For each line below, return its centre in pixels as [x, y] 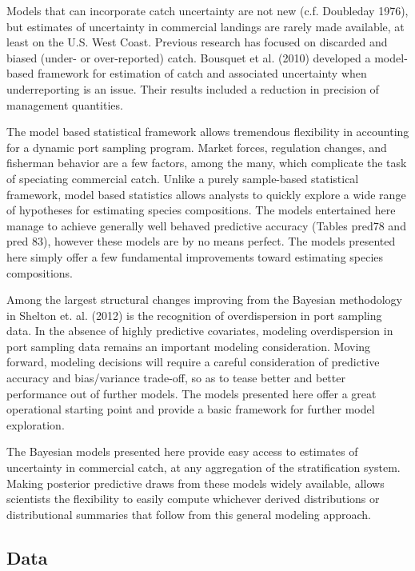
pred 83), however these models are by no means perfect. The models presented [201, 241]
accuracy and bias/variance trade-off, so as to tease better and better [176, 378]
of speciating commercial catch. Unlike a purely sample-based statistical [183, 178]
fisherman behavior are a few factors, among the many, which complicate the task [207, 163]
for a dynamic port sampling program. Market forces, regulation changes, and [197, 147]
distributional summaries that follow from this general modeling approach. [189, 514]
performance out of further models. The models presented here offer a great [192, 393]
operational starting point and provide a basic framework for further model [191, 409]
